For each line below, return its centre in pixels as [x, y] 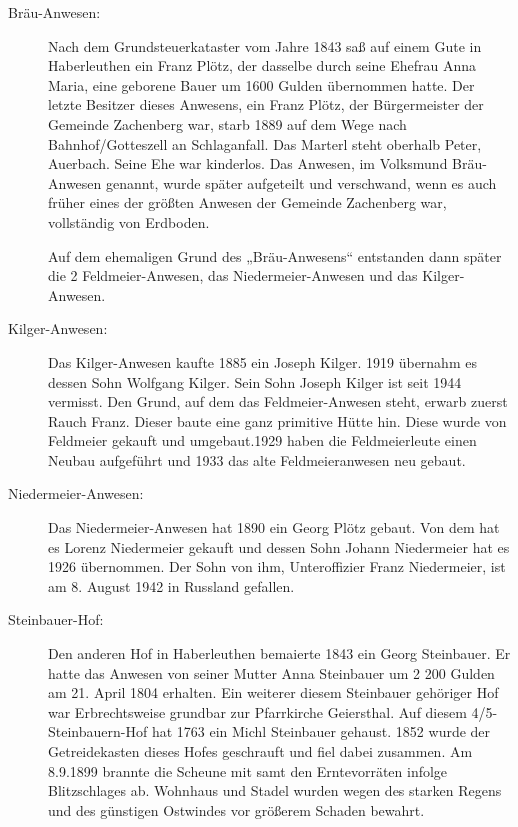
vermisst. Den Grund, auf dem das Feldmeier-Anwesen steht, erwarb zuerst [278, 401]
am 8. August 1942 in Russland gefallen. [171, 585]
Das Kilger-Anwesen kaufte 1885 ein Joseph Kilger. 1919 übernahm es [262, 361]
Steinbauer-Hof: [56, 619]
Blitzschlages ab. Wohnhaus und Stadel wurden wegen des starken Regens [275, 790]
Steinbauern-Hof [98, 731]
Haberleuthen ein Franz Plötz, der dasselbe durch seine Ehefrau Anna [262, 65]
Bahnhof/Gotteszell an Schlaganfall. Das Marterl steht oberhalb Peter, [265, 143]
